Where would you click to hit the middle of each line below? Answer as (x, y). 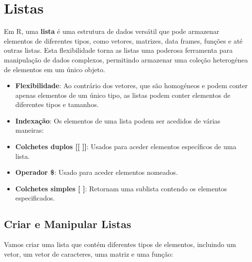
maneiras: (30, 130)
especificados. (35, 198)
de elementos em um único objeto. (55, 69)
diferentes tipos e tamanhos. (57, 104)
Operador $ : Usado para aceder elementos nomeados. (96, 172)
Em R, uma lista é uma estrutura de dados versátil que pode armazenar (112, 31)
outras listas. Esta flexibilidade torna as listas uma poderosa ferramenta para (118, 50)
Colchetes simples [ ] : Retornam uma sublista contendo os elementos (121, 188)
